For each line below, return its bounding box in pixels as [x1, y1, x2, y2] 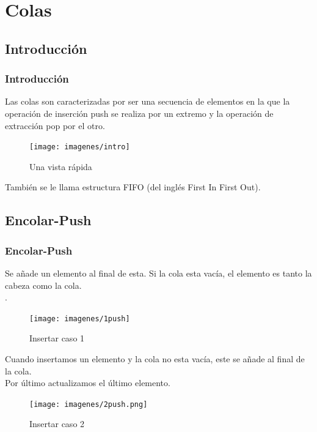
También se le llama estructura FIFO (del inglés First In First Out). [5, 181, 261, 193]
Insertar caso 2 [29, 417, 85, 430]
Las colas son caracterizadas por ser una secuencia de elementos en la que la [5, 95, 290, 108]
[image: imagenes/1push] [29, 314, 130, 323]
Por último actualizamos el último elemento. [5, 376, 170, 389]
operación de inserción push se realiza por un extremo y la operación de [5, 106, 274, 119]
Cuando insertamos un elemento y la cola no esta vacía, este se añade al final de [5, 352, 305, 365]
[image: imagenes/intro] [29, 143, 130, 152]
